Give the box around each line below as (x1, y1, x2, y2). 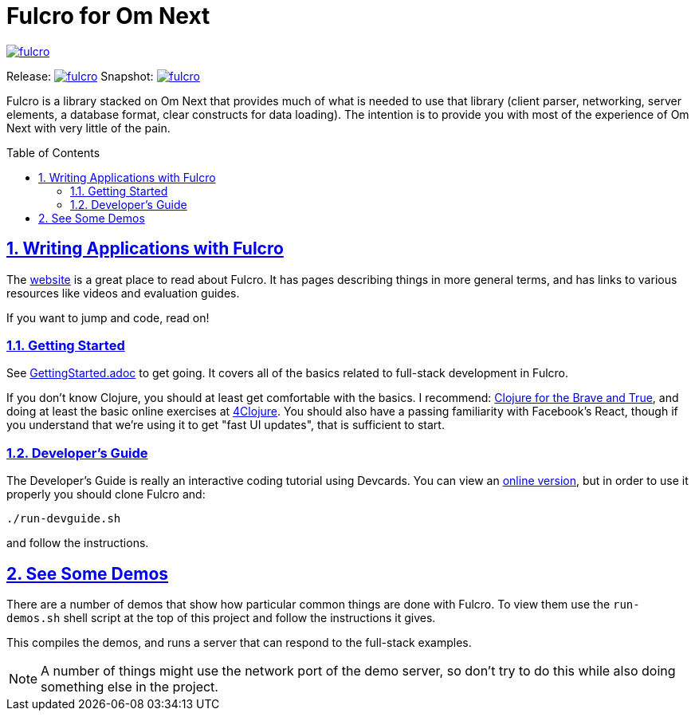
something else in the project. (41, 678, 218, 695)
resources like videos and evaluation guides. (6, 286, 240, 300)
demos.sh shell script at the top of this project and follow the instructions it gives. (6, 610, 436, 624)
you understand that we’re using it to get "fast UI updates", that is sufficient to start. (6, 418, 445, 432)
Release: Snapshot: (6, 69, 154, 83)
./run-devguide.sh (6, 512, 121, 526)
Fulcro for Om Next (6, 2, 210, 30)
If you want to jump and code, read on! (6, 310, 210, 325)
